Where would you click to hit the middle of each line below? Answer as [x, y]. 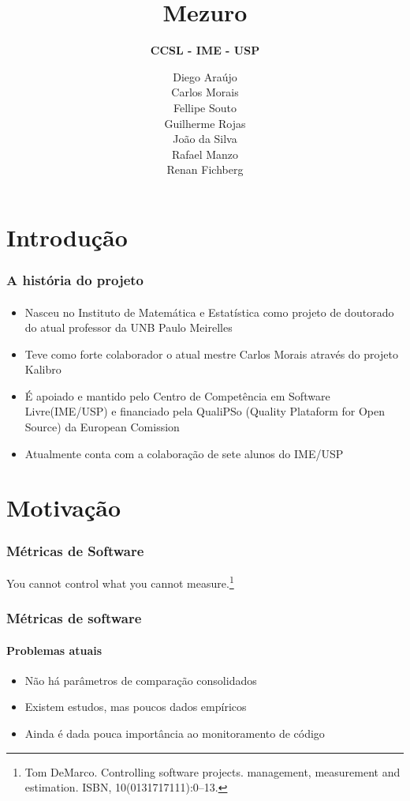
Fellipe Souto [205, 107]
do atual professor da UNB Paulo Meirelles [129, 327]
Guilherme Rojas [205, 123]
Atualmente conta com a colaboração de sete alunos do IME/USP [184, 453]
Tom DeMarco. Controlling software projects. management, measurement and [212, 771]
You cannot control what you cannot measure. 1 [120, 581]
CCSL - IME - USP [205, 50]
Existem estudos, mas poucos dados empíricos [136, 707]
